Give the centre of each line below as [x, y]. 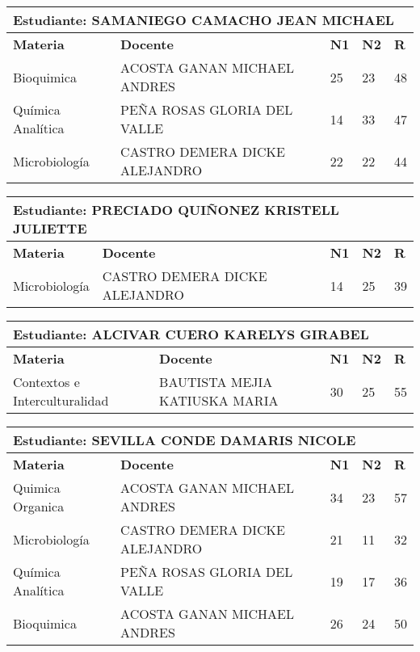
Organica [39, 506]
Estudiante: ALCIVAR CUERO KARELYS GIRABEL [191, 334]
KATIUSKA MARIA [219, 400]
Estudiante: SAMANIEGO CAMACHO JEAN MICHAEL [204, 20]
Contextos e [46, 382]
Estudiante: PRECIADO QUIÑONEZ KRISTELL [176, 210]
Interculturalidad [61, 400]
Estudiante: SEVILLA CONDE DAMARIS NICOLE [185, 440]
